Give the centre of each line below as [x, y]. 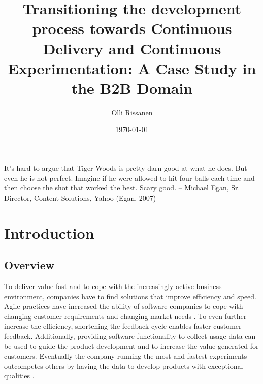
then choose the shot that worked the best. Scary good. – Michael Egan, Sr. [122, 188]
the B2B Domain [132, 88]
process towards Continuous [132, 28]
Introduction [49, 232]
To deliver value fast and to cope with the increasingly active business [113, 286]
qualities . [19, 376]
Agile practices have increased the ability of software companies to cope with [124, 306]
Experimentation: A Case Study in [132, 68]
